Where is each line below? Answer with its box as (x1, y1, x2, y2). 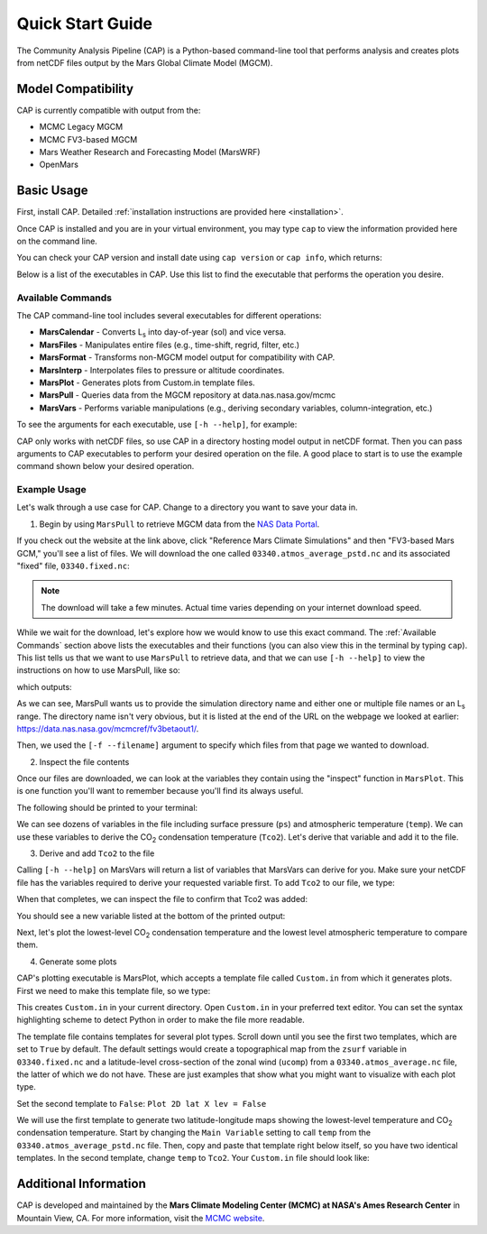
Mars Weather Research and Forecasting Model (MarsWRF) (39, 147, 261, 158)
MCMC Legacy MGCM (39, 122, 124, 133)
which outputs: (16, 681, 72, 692)
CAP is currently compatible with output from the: (16, 105, 201, 115)
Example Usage (16, 483, 87, 496)
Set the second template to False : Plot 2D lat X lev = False (16, 1098, 267, 1109)
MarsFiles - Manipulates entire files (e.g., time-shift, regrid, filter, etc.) (39, 339, 300, 350)
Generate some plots (39, 956, 117, 967)
